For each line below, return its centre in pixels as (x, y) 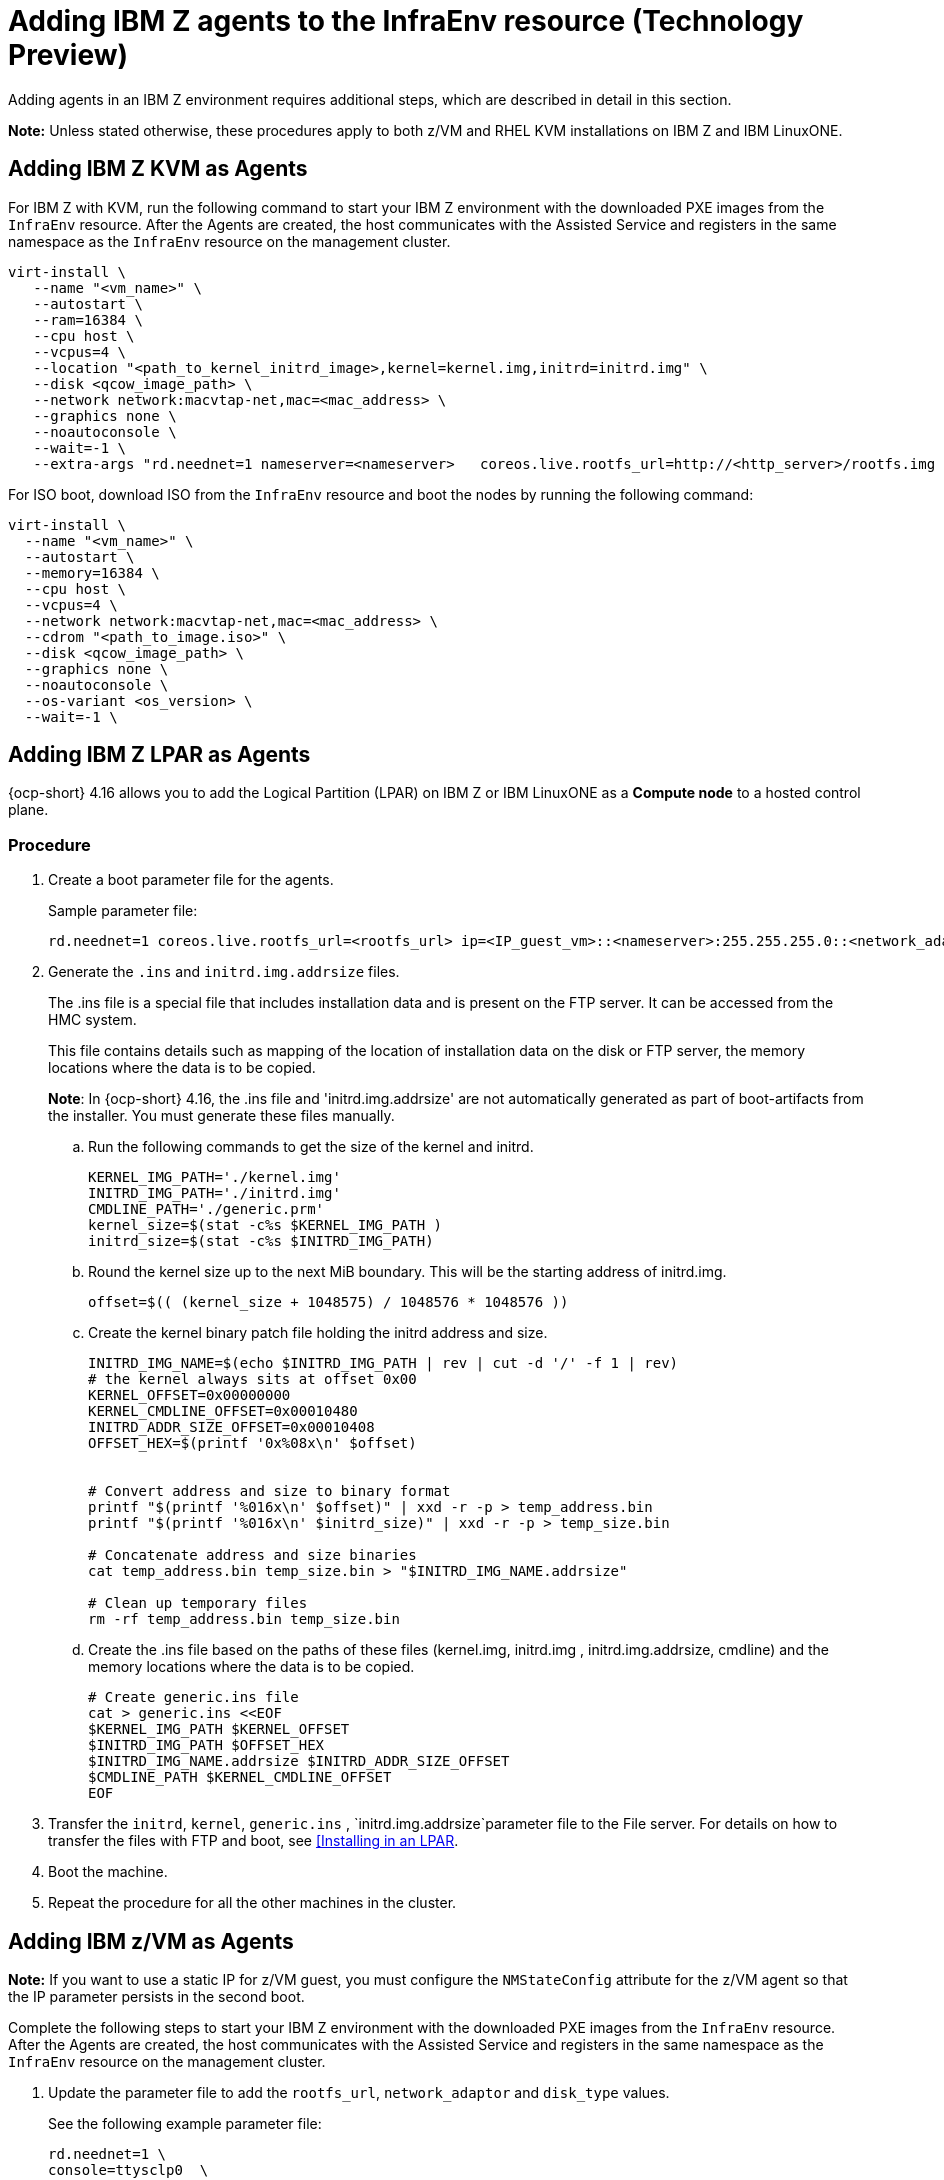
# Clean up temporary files (198, 1603)
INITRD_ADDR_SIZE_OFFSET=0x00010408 (231, 1427)
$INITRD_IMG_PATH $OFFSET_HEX (206, 1745)
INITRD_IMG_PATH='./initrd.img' (214, 1193)
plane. (28, 810)
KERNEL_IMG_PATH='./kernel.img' (214, 1177)
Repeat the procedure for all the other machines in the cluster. (252, 1903)
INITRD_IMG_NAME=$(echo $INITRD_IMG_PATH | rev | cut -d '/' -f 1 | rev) (383, 1363)
